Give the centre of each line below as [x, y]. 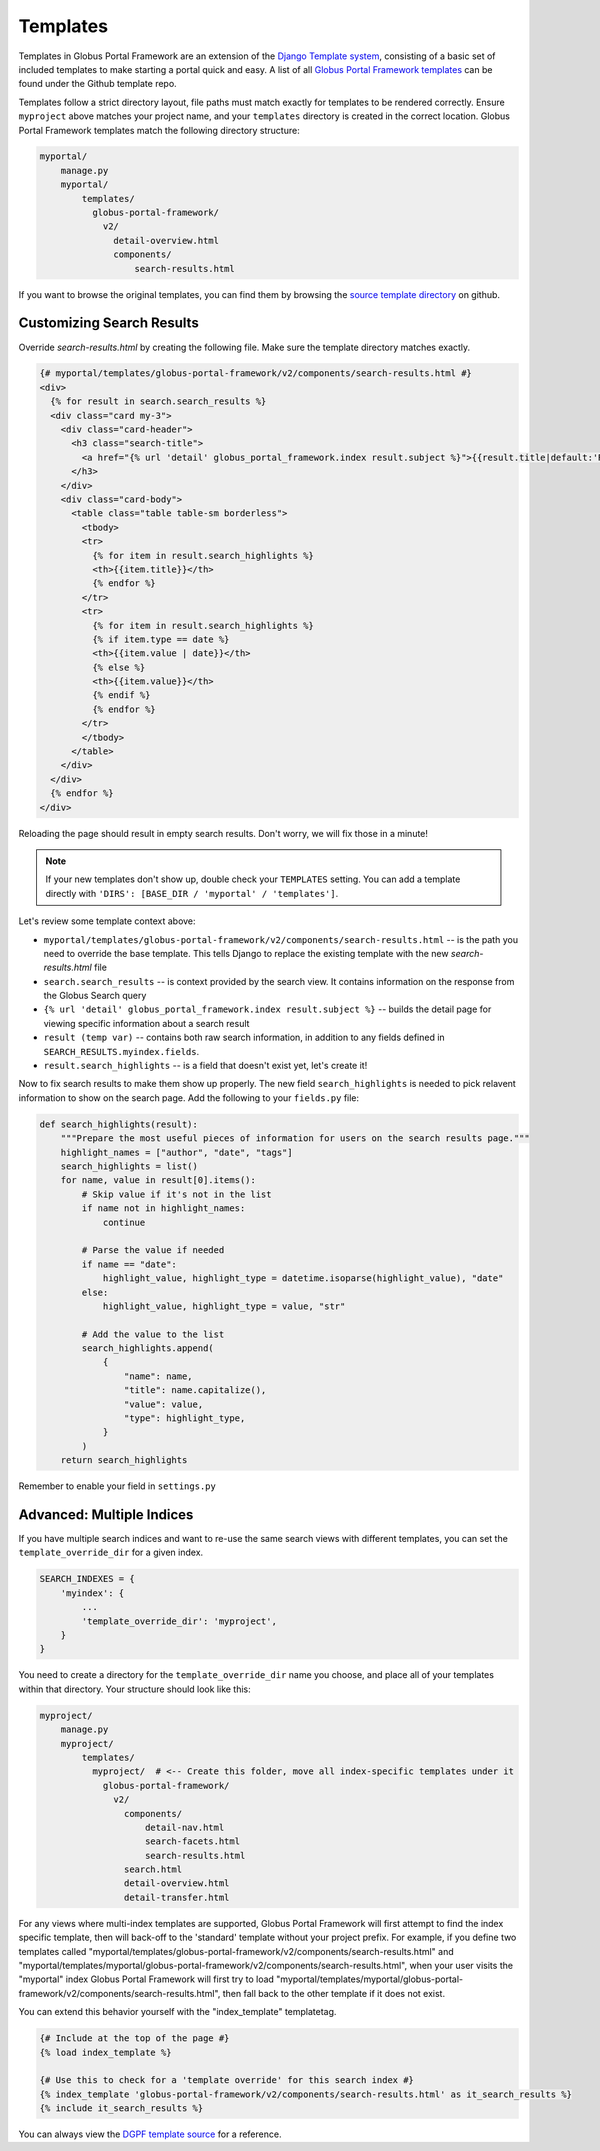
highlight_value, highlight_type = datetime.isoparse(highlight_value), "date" [303, 1278]
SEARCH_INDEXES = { [87, 1579]
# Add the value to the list [153, 1334]
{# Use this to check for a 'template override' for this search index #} [227, 2080]
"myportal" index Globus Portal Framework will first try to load [146, 1979]
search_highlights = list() [129, 1166]
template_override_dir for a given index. [111, 1552]
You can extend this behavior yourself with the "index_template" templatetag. [177, 2012]
